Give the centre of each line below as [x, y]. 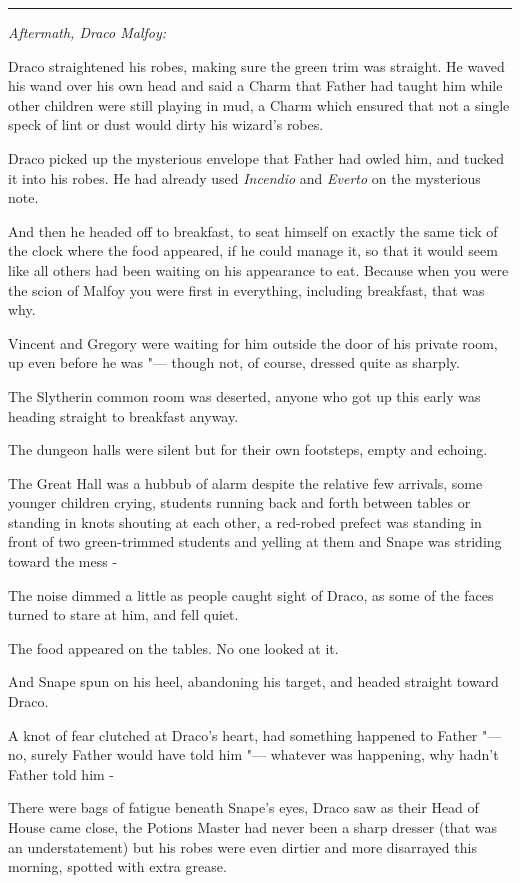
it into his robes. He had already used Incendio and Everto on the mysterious [244, 177]
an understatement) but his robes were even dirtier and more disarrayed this [242, 846]
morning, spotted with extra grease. [117, 866]
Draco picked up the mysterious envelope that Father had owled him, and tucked [256, 157]
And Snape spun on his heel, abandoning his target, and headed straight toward [253, 681]
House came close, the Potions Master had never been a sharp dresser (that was [252, 827]
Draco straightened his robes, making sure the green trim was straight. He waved [256, 65]
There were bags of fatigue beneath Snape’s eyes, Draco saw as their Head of [243, 807]
